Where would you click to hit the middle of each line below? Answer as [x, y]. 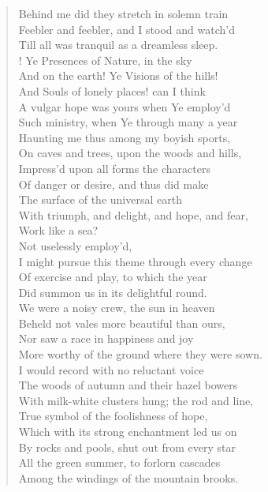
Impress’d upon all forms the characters [114, 168]
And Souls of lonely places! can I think [112, 90]
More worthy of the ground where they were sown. [140, 354]
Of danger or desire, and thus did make [114, 184]
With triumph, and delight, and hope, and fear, [133, 214]
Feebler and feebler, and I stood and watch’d [127, 29]
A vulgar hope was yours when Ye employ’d [125, 106]
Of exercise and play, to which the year [113, 277]
